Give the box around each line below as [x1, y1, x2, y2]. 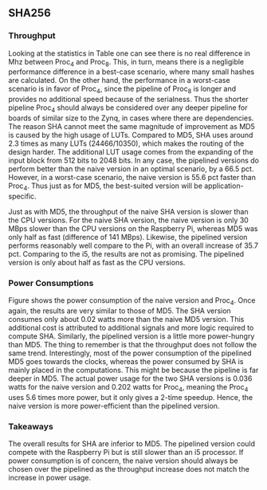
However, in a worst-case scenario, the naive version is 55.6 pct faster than [8, 173, 257, 182]
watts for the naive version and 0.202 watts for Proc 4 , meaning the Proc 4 [8, 382, 249, 394]
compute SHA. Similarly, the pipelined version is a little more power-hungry [8, 331, 255, 341]
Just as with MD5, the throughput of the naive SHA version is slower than [8, 206, 249, 216]
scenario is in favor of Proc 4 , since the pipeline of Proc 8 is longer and [8, 84, 237, 96]
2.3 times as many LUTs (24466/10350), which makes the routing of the [8, 139, 245, 148]
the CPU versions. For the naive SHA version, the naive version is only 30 [8, 215, 249, 225]
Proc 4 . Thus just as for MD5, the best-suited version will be [8, 181, 203, 192]
